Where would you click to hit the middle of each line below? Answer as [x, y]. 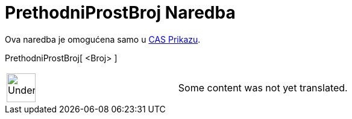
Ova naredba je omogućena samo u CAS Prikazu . [103, 39]
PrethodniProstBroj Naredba [120, 13]
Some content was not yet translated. [263, 87]
